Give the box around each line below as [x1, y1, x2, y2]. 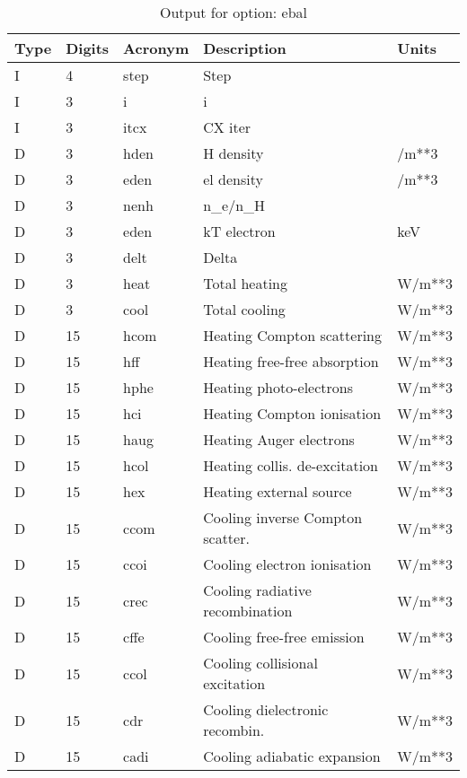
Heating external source [203, 481, 352, 502]
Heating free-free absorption [203, 351, 379, 372]
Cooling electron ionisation [203, 554, 372, 574]
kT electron [203, 221, 276, 241]
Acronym [123, 38, 189, 58]
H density [203, 143, 264, 163]
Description [203, 38, 286, 58]
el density [203, 169, 263, 189]
